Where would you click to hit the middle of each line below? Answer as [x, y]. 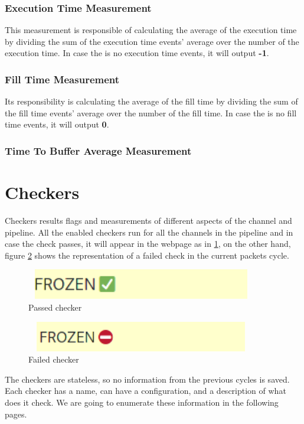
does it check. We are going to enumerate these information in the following [142, 402]
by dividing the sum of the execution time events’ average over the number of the [152, 41]
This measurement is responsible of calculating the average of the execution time [151, 30]
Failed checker [54, 359]
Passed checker [55, 307]
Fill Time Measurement [62, 79]
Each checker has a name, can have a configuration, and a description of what [146, 391]
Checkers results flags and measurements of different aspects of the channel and [148, 220]
